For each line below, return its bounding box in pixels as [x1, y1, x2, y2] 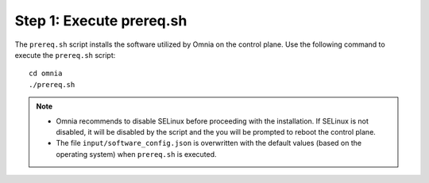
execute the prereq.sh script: [14, 50, 116, 59]
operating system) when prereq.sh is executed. [56, 149, 218, 158]
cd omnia [29, 69, 63, 78]
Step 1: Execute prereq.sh [14, 12, 187, 29]
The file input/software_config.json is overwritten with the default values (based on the [56, 139, 361, 148]
